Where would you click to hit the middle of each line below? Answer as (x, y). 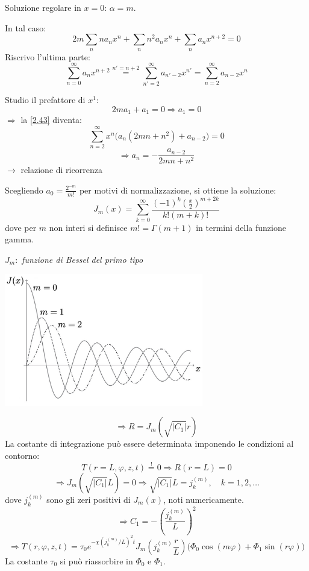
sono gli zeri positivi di (89, 499)
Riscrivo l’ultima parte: (48, 56)
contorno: (22, 455)
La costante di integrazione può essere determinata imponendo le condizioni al (149, 443)
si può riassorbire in (96, 560)
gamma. (20, 239)
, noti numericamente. (203, 499)
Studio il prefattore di (45, 100)
